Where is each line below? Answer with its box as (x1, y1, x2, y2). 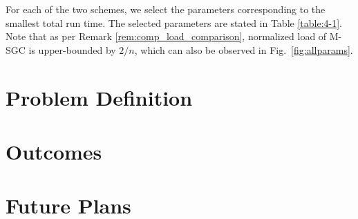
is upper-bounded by (28, 42, 116, 57)
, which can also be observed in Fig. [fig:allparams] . (134, 42, 353, 57)
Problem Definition (6, 83, 193, 111)
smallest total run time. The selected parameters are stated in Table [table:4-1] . (6, 15, 343, 30)
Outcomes (6, 137, 102, 165)
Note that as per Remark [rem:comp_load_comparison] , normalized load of (6, 29, 327, 44)
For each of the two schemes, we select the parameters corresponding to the (6, 2, 326, 16)
